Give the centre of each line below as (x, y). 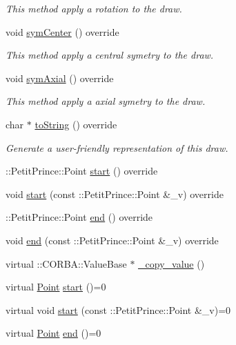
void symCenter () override (62, 31)
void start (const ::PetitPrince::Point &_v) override (115, 194)
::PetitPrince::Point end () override (79, 217)
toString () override (76, 124)
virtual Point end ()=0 (53, 333)
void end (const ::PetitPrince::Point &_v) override (112, 240)
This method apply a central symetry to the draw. (110, 55)
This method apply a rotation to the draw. (94, 8)
